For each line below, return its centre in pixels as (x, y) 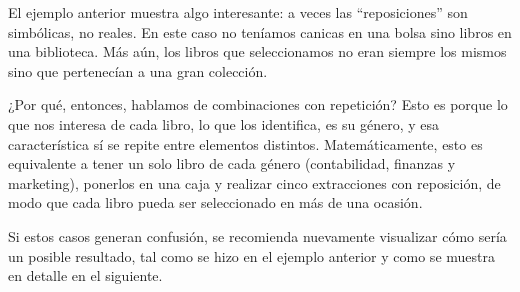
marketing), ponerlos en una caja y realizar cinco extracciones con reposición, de (254, 182)
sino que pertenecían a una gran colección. (138, 70)
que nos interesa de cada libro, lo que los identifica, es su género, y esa (224, 123)
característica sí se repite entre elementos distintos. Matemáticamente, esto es (245, 143)
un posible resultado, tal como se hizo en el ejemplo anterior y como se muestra (251, 255)
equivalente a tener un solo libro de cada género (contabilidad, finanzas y (232, 163)
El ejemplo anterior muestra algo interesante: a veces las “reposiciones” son (238, 12)
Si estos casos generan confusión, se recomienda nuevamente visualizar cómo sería (257, 235)
